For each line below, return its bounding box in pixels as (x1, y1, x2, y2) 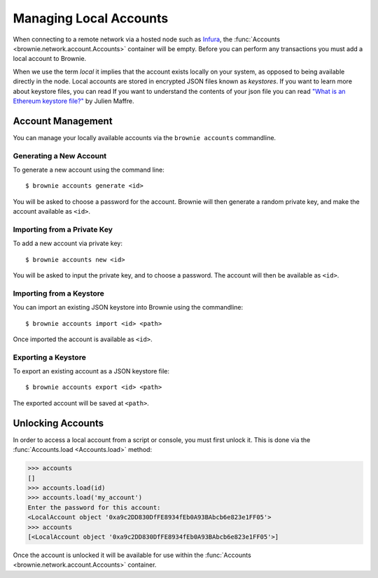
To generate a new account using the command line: (13, 165, 164, 174)
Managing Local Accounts (13, 11, 169, 26)
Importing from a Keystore (13, 288, 105, 298)
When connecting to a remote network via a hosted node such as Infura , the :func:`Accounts (13, 35, 280, 43)
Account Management (13, 115, 113, 127)
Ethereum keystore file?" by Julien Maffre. (13, 97, 134, 105)
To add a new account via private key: (13, 239, 122, 248)
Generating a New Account (13, 151, 107, 160)
